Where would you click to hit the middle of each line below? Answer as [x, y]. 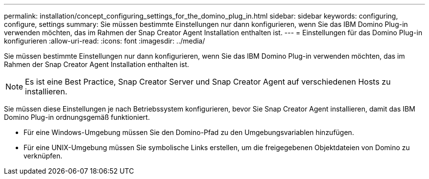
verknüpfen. [43, 156]
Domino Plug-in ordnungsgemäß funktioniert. [77, 117]
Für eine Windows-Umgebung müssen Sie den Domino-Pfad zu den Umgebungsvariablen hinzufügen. [189, 132]
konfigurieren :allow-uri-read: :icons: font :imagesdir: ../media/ [105, 41]
